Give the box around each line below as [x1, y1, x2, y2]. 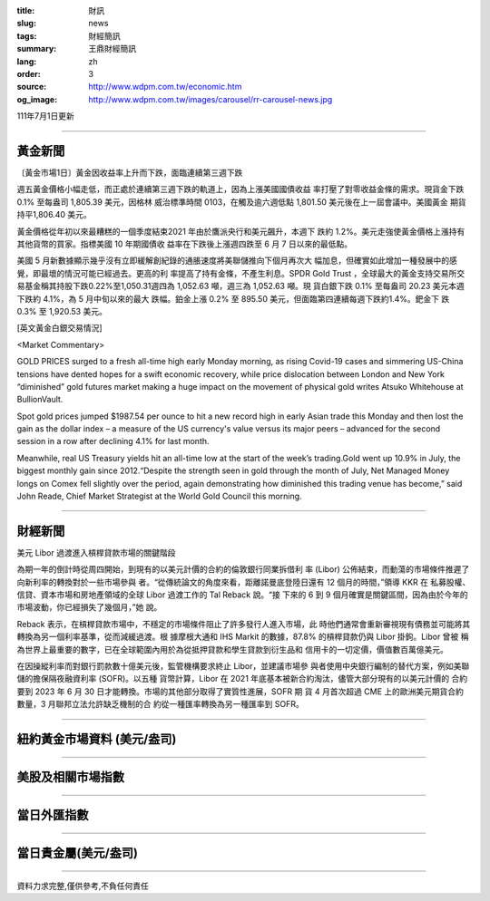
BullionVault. [16, 394, 64, 405]
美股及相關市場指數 [16, 770, 124, 785]
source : [16, 82, 47, 92]
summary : [16, 44, 57, 54]
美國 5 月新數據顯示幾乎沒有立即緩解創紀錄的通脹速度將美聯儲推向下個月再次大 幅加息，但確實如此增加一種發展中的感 [16, 255, 458, 266]
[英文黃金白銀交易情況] [16, 323, 103, 334]
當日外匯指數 [16, 808, 89, 823]
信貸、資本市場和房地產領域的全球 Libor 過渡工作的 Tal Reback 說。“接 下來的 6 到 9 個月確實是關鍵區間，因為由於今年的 [16, 589, 468, 600]
